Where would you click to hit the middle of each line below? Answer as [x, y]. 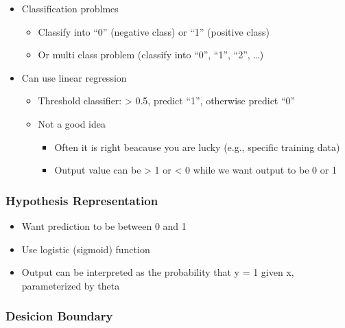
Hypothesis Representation [82, 200]
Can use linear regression [74, 77]
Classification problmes [70, 8]
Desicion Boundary [59, 316]
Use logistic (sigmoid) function [86, 249]
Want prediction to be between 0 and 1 [104, 225]
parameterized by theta [71, 285]
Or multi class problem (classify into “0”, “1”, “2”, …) [151, 55]
